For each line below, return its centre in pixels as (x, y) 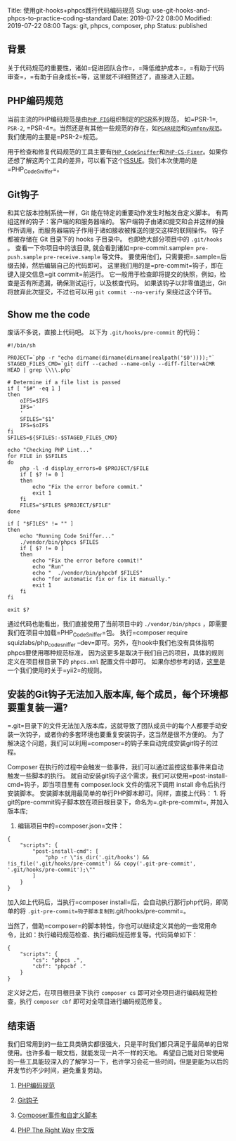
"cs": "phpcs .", (58, 960)
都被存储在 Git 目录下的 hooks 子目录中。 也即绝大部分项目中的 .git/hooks (115, 239)
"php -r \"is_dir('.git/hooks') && (97, 858)
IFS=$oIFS (34, 426)
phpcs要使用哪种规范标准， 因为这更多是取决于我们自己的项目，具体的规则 (116, 653)
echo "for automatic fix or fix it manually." (102, 579)
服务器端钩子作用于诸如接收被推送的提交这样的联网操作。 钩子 (134, 230)
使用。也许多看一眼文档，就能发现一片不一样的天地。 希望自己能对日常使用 (116, 1053)
